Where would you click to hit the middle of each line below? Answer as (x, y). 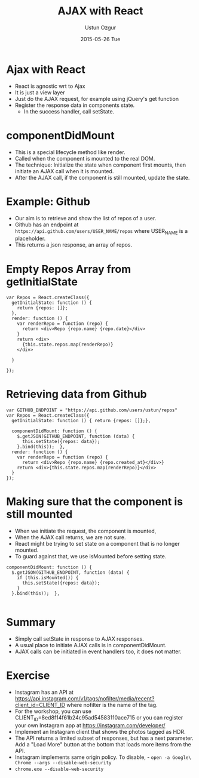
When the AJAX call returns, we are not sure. (71, 537)
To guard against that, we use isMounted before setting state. (91, 556)
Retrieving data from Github (77, 394)
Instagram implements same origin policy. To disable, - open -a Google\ (103, 757)
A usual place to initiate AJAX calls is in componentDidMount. (91, 645)
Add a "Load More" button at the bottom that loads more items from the (103, 744)
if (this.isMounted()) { (48, 578)
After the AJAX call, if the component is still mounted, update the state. (102, 177)
